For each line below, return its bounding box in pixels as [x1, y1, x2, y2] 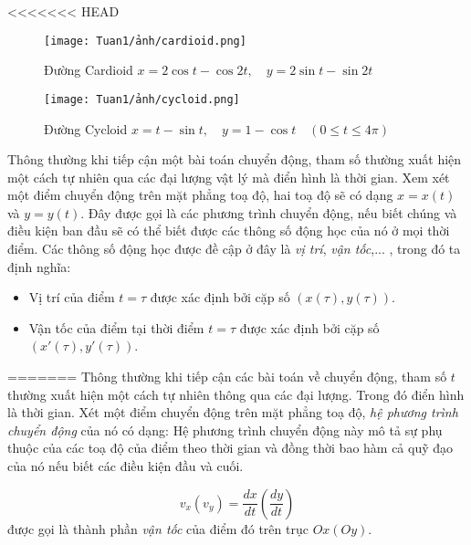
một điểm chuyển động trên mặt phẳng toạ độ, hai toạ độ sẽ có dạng [7, 185, 393, 204]
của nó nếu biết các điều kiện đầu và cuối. [7, 456, 244, 475]
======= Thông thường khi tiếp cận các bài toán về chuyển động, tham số [7, 367, 447, 386]
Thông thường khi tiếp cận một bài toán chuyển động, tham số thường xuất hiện [7, 150, 462, 169]
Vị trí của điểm [28, 288, 115, 307]
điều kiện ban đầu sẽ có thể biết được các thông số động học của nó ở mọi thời [7, 221, 450, 240]
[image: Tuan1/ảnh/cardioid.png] [44, 34, 246, 47]
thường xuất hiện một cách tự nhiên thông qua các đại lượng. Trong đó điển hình [7, 384, 465, 404]
